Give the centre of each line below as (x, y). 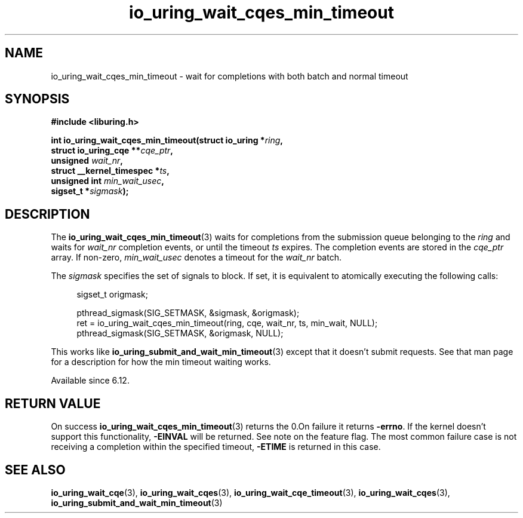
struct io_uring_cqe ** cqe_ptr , (112, 151)
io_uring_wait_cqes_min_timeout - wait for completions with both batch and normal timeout (230, 76)
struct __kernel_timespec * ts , (110, 171)
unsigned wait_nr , (87, 161)
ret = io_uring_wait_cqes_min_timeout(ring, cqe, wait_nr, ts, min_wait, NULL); (227, 323)
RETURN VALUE (53, 403)
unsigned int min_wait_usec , (107, 181)
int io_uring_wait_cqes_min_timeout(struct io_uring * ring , (167, 140)
